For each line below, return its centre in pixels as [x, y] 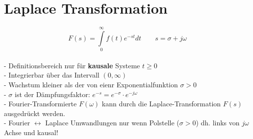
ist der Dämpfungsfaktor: [52, 94]
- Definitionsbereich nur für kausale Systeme [72, 65]
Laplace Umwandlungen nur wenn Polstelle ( [112, 123]
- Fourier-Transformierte [40, 104]
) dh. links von [218, 123]
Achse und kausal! [31, 132]
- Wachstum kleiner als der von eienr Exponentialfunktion [91, 85]
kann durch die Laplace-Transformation [161, 104]
